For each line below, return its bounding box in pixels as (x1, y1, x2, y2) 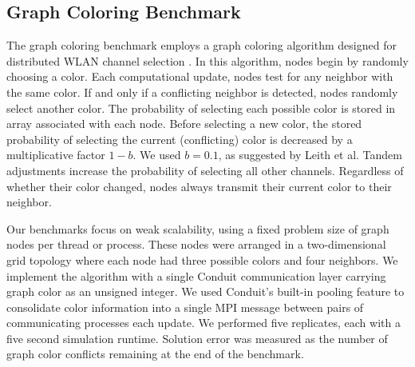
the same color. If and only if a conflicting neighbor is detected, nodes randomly (6, 83, 398, 100)
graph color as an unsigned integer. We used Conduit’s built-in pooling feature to (6, 283, 405, 300)
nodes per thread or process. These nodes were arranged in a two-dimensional (6, 236, 386, 253)
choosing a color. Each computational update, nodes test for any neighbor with (6, 68, 393, 85)
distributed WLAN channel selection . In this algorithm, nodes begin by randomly (6, 52, 409, 69)
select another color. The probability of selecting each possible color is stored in (6, 99, 396, 116)
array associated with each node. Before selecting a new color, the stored (6, 115, 362, 132)
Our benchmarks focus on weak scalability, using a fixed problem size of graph (6, 220, 389, 237)
